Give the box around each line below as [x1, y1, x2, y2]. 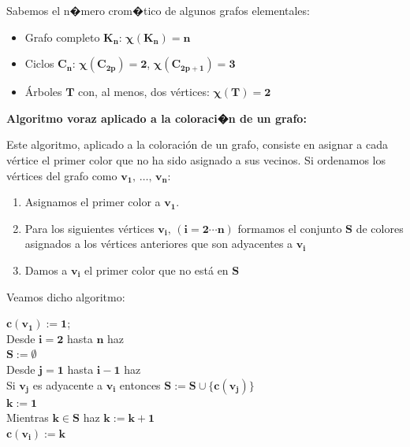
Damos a [24, 261, 68, 278]
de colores [356, 220, 404, 236]
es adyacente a [32, 376, 103, 393]
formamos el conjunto [237, 220, 342, 236]
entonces [119, 376, 161, 393]
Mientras [6, 409, 49, 426]
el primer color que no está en [84, 261, 229, 278]
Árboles [24, 83, 62, 100]
